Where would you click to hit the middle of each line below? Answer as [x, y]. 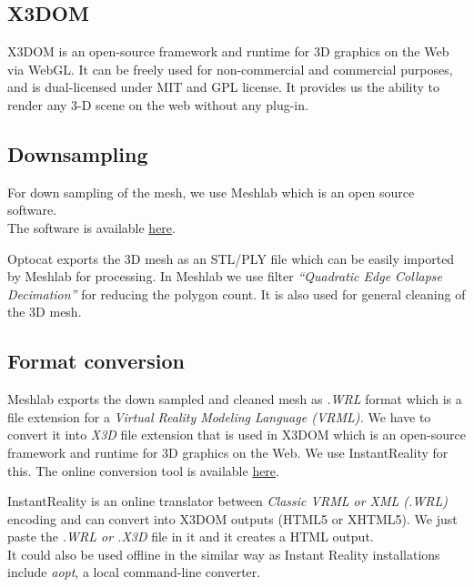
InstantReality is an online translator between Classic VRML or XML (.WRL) [228, 501]
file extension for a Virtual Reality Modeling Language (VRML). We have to [219, 416]
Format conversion [96, 361]
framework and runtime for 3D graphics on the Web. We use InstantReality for [228, 452]
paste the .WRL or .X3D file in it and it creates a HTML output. [191, 536]
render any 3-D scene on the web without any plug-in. [158, 104]
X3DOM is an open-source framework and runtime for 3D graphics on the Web [228, 51]
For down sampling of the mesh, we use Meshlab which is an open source [211, 192]
